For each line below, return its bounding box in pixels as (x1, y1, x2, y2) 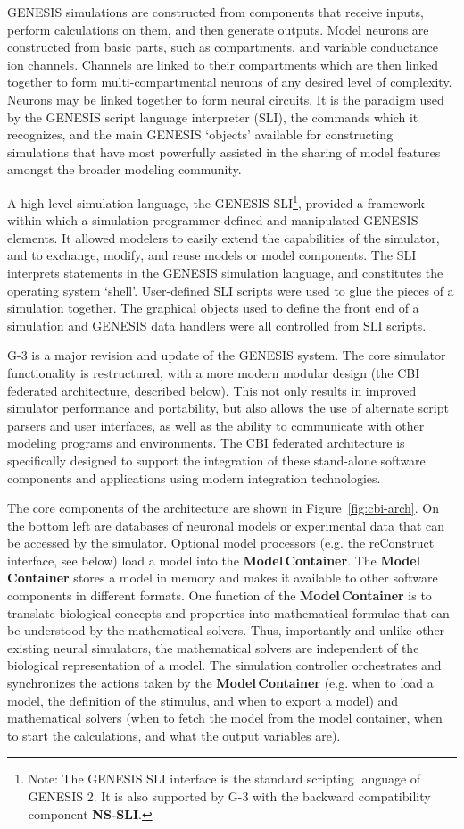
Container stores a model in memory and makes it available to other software (7, 568, 438, 587)
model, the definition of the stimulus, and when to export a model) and (7, 691, 399, 709)
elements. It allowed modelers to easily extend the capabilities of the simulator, (7, 228, 440, 247)
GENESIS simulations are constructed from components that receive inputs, (7, 3, 424, 21)
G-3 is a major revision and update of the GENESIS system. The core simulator (7, 346, 446, 364)
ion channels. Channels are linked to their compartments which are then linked (7, 54, 438, 73)
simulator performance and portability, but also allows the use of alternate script (7, 398, 449, 417)
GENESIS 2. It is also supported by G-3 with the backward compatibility (28, 787, 431, 805)
